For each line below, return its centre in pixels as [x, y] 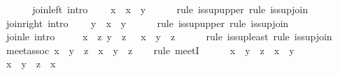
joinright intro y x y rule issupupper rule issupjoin [147, 23]
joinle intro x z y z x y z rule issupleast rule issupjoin [169, 36]
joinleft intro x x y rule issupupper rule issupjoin [170, 9]
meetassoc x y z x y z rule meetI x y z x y [150, 50]
